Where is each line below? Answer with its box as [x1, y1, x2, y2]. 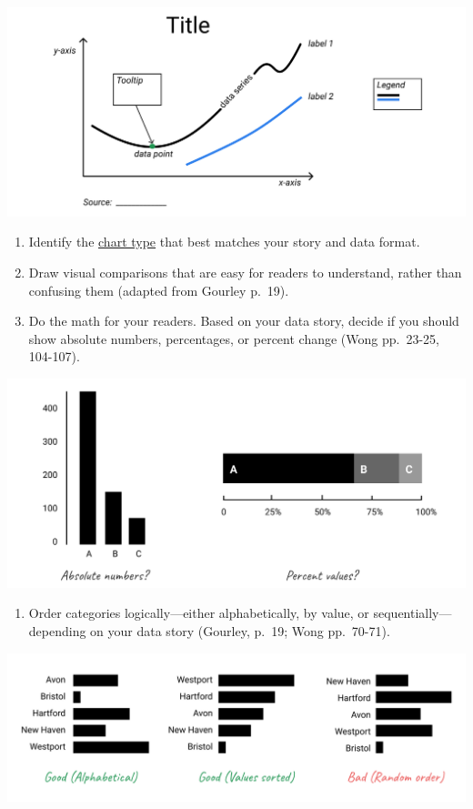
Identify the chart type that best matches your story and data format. [28, 232, 420, 251]
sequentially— [373, 603, 452, 622]
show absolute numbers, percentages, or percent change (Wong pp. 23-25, [28, 329, 439, 348]
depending [28, 622, 86, 641]
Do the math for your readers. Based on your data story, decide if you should [28, 311, 459, 330]
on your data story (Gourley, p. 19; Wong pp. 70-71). [90, 622, 390, 641]
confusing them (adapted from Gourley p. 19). [28, 280, 289, 299]
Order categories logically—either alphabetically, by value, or [28, 603, 369, 622]
